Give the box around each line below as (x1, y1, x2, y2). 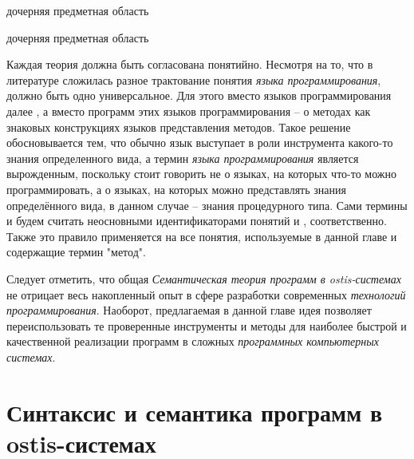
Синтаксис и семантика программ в (6, 395, 383, 428)
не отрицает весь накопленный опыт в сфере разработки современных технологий (6, 286, 406, 303)
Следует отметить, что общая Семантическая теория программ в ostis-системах (6, 270, 401, 287)
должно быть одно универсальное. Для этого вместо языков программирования (6, 87, 392, 104)
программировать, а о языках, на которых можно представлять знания (6, 180, 346, 197)
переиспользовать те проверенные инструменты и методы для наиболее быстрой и (6, 317, 407, 334)
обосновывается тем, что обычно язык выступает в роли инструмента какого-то (6, 134, 393, 151)
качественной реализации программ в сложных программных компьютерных (6, 333, 379, 350)
